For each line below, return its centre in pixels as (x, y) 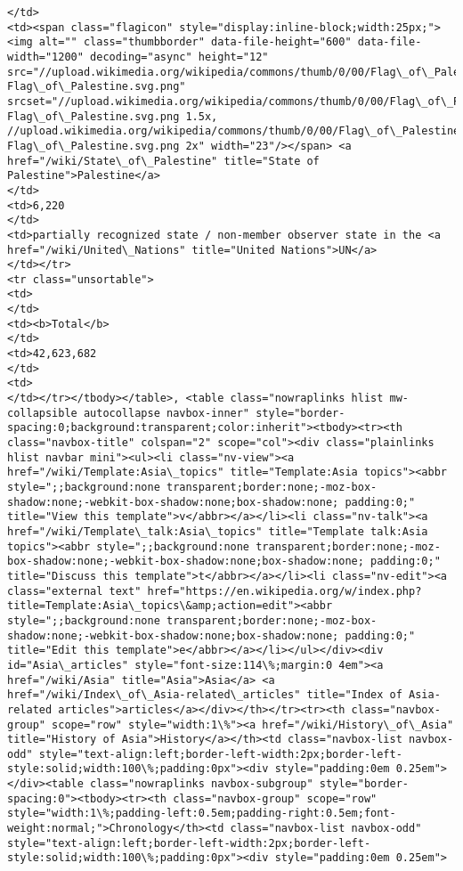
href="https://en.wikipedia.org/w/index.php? (284, 591)
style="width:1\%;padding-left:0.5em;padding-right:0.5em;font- (202, 814)
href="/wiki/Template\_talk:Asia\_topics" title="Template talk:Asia (218, 531)
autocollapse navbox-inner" (167, 413)
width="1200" (45, 57)
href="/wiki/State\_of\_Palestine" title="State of (163, 161)
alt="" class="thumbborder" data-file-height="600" (195, 42)
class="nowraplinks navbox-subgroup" (202, 784)
